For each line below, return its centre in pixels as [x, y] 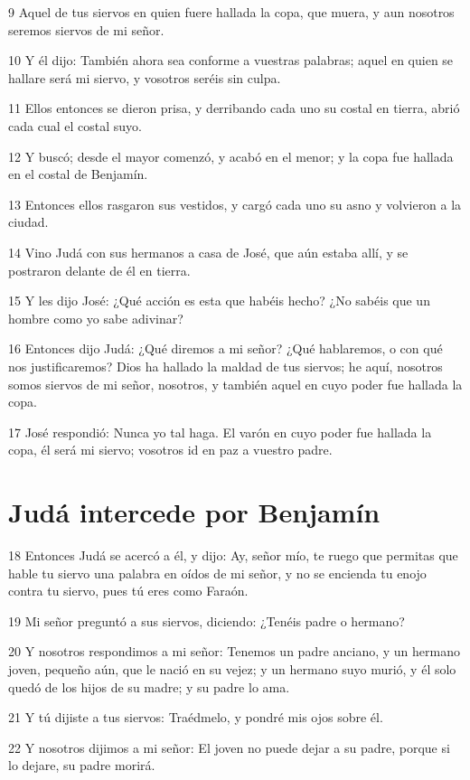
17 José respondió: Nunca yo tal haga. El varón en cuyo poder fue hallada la [220, 432]
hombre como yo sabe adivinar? [96, 318]
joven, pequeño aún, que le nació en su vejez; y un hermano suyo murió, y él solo [232, 668]
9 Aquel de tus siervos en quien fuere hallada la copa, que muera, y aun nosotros [231, 12]
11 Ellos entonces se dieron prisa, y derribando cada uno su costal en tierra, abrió [234, 108]
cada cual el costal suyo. [75, 125]
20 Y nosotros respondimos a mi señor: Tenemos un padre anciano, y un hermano [234, 651]
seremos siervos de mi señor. [86, 29]
